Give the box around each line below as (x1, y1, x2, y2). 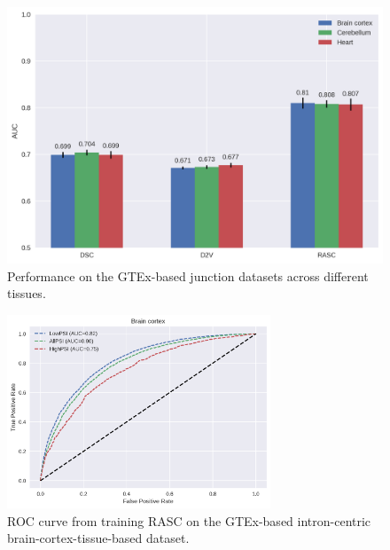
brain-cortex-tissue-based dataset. (7, 529, 190, 547)
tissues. (7, 284, 46, 302)
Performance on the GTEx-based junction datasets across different (7, 266, 369, 285)
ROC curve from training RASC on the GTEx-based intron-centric (7, 511, 371, 530)
